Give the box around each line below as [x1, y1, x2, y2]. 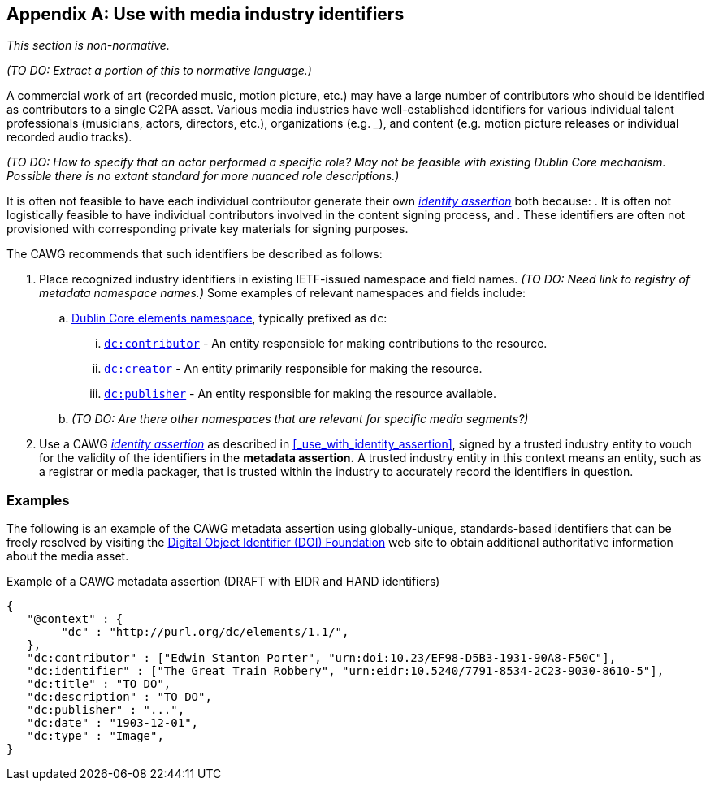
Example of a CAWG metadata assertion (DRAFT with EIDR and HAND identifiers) [6, 574, 440, 589]
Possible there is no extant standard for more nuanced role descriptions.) [6, 169, 400, 184]
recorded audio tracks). [6, 130, 132, 145]
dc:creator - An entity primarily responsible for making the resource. [104, 361, 483, 376]
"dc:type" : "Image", [27, 729, 164, 743]
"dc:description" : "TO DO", [27, 690, 212, 704]
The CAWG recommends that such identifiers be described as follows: [6, 247, 383, 262]
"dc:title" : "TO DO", [27, 677, 171, 691]
